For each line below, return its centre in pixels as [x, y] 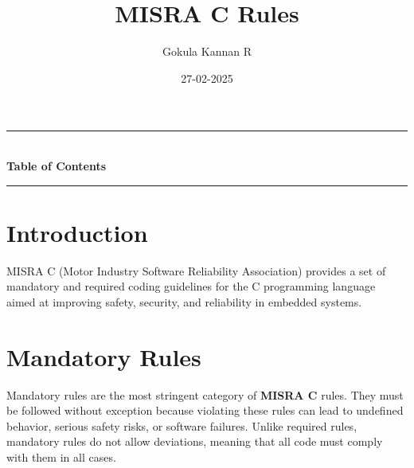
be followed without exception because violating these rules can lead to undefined [205, 410]
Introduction [77, 232]
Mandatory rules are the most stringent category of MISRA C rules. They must [205, 394]
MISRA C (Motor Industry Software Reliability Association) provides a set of [196, 270]
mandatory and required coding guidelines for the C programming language [191, 286]
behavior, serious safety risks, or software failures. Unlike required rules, [182, 425]
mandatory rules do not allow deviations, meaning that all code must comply [195, 441]
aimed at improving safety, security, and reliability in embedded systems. [184, 301]
